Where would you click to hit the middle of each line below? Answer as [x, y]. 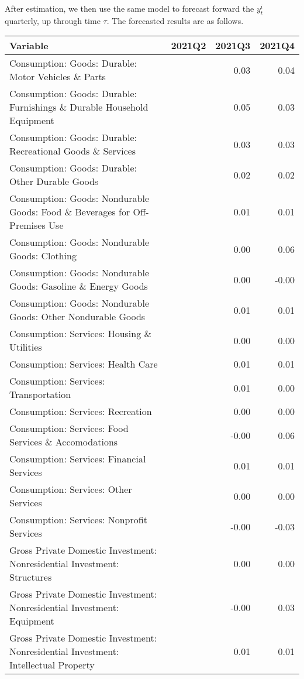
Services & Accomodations [64, 442]
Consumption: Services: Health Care [84, 364]
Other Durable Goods [54, 181]
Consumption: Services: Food [69, 428]
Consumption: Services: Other [71, 489]
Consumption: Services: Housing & [80, 334]
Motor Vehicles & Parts [58, 77]
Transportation [40, 395]
